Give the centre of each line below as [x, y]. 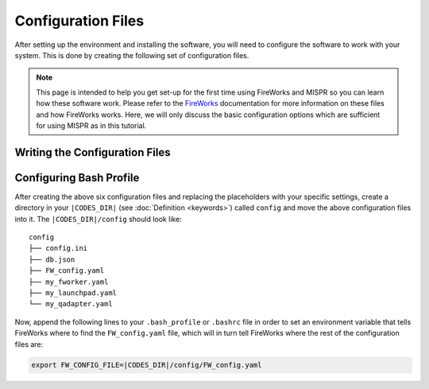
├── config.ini [58, 248]
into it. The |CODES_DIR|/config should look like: [98, 219]
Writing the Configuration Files [93, 152]
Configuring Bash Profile [77, 178]
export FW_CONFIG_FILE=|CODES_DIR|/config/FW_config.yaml [147, 365]
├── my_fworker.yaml [69, 282]
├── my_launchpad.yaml [73, 293]
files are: [29, 344]
